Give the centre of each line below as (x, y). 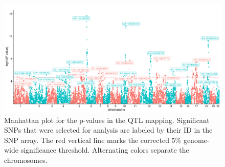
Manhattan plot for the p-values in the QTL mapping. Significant (107, 120)
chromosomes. (26, 160)
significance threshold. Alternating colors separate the (105, 150)
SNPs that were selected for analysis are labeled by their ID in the (108, 130)
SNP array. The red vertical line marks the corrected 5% (93, 140)
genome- (196, 140)
